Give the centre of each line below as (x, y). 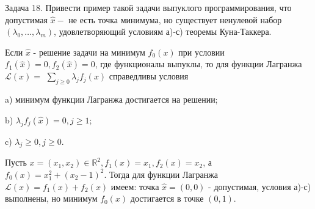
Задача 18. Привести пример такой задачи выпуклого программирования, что (148, 7)
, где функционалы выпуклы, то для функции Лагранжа (198, 64)
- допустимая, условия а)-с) (260, 186)
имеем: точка (135, 186)
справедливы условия (149, 76)
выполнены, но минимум (51, 198)
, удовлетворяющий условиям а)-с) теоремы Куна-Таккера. (163, 31)
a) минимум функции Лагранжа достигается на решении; (111, 99)
